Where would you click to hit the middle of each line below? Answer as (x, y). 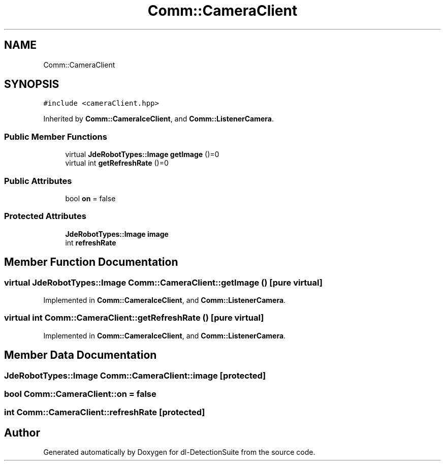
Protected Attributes (45, 216)
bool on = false (90, 198)
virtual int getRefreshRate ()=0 (117, 163)
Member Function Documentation (91, 262)
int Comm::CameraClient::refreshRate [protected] (105, 412)
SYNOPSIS (32, 84)
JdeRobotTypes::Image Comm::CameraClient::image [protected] (135, 375)
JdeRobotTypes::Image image (117, 234)
